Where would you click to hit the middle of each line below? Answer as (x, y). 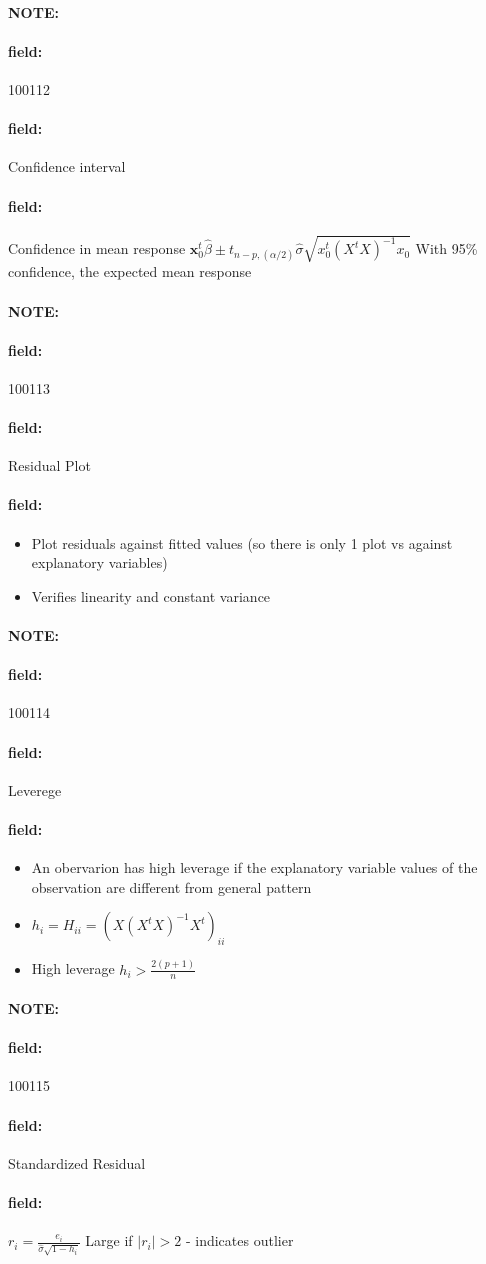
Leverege (35, 789)
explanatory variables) (99, 562)
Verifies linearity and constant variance (151, 595)
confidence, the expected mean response (130, 271)
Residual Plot (49, 465)
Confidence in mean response (97, 248)
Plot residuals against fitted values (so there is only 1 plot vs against (242, 542)
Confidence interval (67, 166)
